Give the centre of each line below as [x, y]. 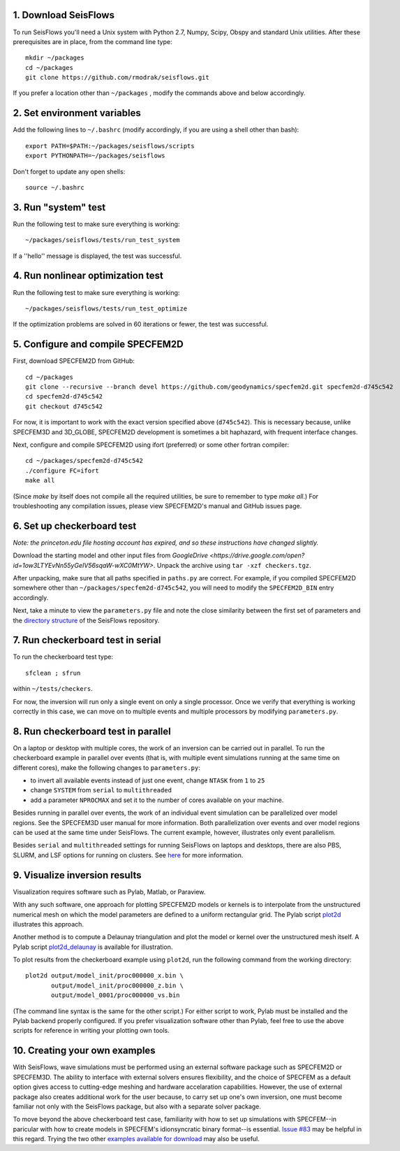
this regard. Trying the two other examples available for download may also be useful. [136, 1139]
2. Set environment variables [77, 113]
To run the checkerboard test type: [63, 657]
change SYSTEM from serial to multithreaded [101, 790]
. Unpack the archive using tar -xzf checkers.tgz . [232, 565]
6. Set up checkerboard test [75, 526]
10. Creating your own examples [84, 1051]
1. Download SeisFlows [64, 15]
